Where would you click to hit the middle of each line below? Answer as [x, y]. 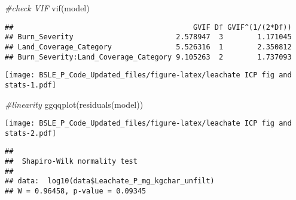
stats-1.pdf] [30, 85]
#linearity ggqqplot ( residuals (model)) [74, 104]
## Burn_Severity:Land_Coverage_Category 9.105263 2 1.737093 [148, 57]
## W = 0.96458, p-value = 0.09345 [76, 191]
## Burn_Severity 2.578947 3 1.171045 [148, 37]
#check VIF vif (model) [47, 8]
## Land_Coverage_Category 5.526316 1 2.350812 [148, 47]
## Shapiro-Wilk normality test [71, 162]
